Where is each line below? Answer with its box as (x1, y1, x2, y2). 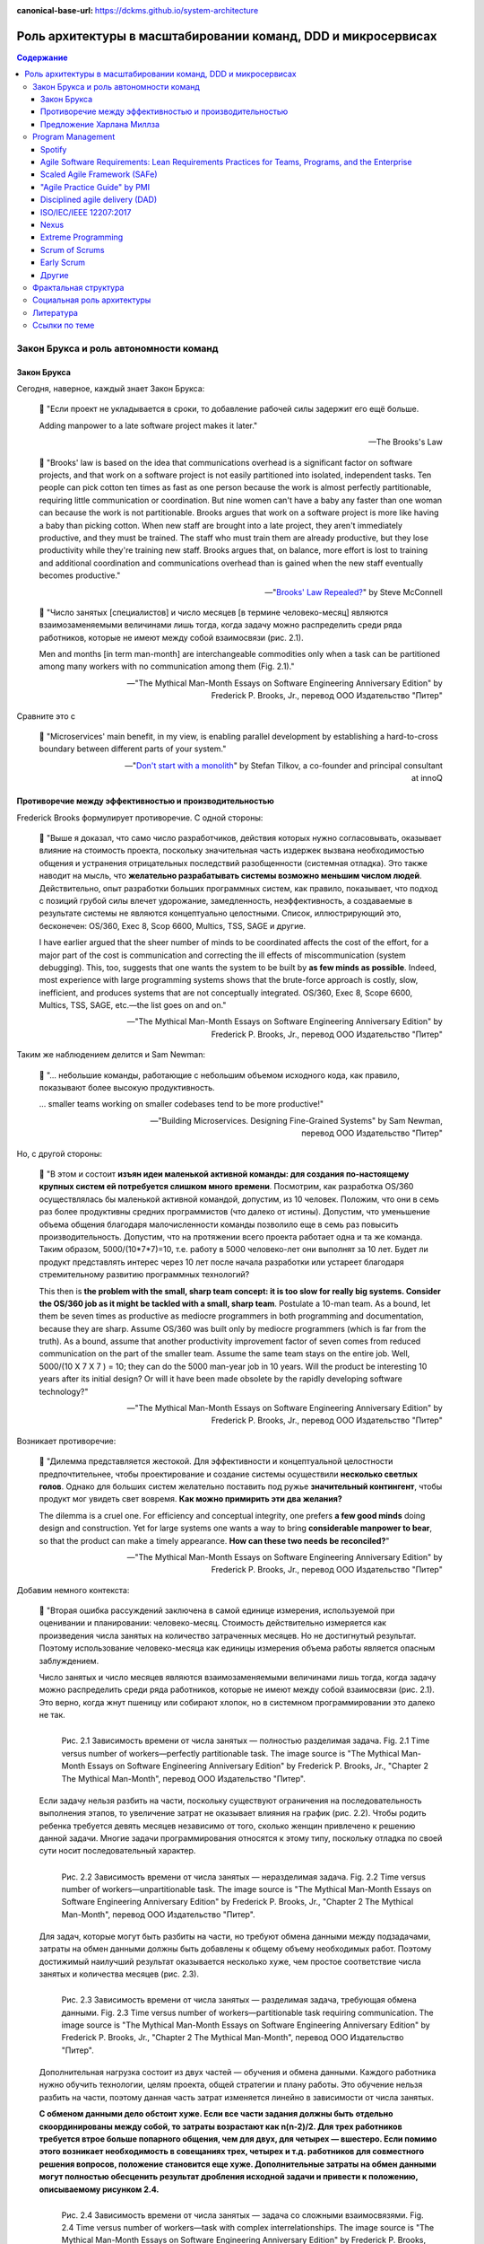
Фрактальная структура (32, 282, 125, 293)
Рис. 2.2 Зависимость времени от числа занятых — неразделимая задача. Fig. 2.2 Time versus (61, 1871, 426, 1882)
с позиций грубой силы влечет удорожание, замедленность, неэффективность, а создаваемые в (39, 895, 412, 906)
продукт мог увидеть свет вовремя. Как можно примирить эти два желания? (39, 1494, 342, 1504)
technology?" (39, 1386, 89, 1397)
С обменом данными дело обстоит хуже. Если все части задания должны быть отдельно (39, 2108, 393, 2119)
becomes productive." (39, 570, 121, 581)
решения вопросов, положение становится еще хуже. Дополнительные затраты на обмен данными (39, 2159, 436, 2169)
